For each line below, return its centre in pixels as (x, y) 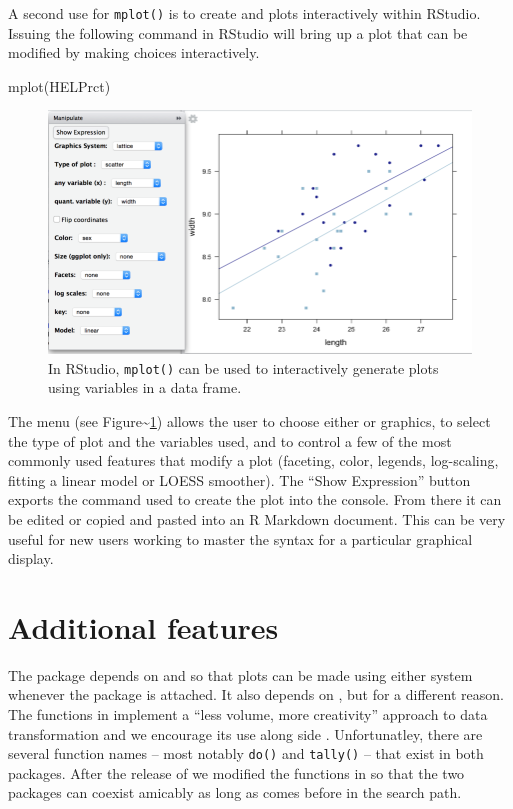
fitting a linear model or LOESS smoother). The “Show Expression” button (239, 479)
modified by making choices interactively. (134, 52)
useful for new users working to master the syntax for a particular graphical (240, 538)
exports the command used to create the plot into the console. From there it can (255, 499)
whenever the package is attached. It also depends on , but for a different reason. (256, 694)
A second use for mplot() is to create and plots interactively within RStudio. (244, 13)
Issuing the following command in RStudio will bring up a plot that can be (238, 32)
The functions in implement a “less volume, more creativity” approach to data (248, 714)
